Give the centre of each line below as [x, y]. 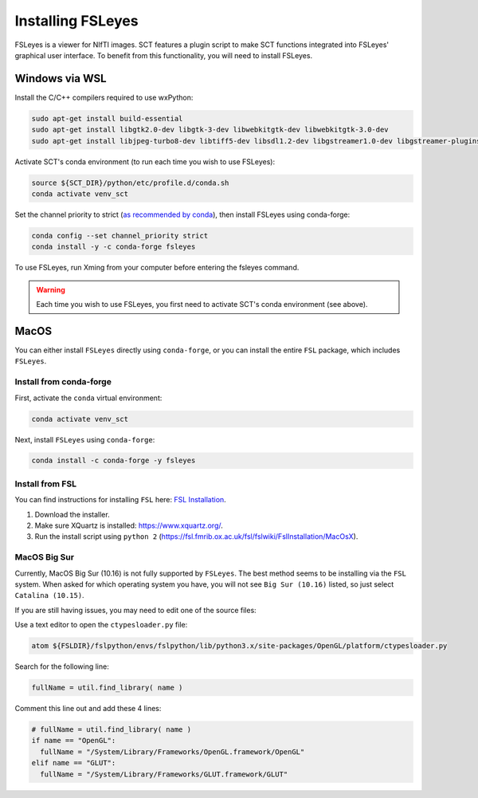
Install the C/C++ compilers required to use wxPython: [104, 97]
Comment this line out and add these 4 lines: [88, 709]
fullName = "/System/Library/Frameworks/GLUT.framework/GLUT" [164, 774]
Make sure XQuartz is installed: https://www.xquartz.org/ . [129, 525]
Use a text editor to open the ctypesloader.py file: [101, 625]
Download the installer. [72, 514]
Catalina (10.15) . [49, 596]
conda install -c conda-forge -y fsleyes [114, 461]
